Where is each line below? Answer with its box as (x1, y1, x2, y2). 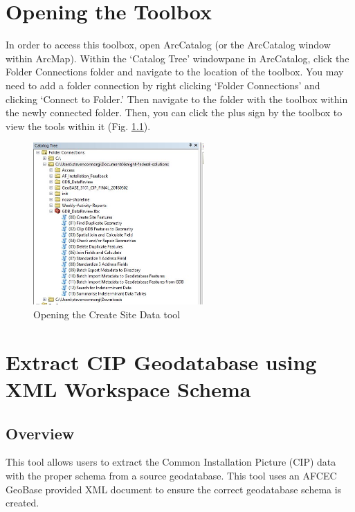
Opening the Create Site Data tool (33, 307, 181, 322)
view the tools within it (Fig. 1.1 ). (6, 118, 151, 133)
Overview (6, 422, 75, 444)
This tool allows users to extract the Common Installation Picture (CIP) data (6, 455, 336, 469)
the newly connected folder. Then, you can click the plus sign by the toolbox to (6, 105, 343, 120)
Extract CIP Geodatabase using (6, 347, 317, 376)
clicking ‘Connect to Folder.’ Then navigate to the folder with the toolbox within (6, 91, 348, 106)
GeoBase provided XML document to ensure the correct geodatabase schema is (6, 482, 342, 496)
